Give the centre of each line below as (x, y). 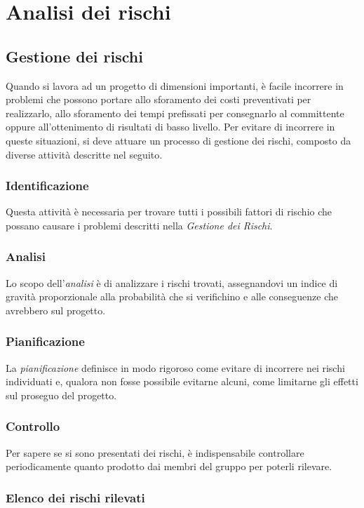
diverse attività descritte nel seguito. (84, 154)
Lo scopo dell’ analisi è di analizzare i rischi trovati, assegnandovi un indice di (172, 282)
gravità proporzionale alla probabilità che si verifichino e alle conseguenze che (172, 296)
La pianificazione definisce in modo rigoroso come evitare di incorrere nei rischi (175, 367)
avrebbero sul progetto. (56, 310)
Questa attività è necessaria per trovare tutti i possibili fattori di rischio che (169, 212)
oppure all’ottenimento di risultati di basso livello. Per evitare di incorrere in (170, 127)
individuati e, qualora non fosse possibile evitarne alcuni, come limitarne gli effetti (182, 381)
